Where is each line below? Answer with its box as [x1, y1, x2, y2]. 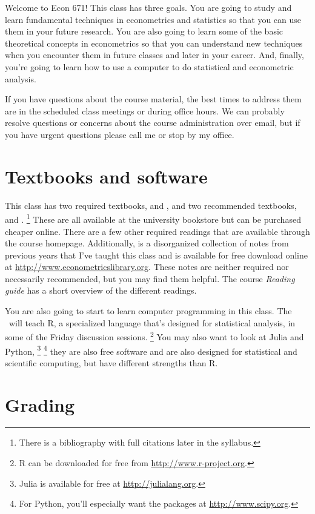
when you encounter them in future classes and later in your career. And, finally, [5, 48, 304, 61]
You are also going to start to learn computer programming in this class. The [5, 305, 292, 317]
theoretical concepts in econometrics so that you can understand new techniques [5, 36, 303, 49]
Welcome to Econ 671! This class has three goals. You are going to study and [5, 1, 292, 13]
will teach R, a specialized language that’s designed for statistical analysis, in [8, 316, 296, 329]
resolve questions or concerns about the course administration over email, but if [5, 116, 300, 129]
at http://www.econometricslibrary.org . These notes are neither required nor [5, 260, 289, 273]
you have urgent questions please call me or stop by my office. [5, 128, 234, 140]
